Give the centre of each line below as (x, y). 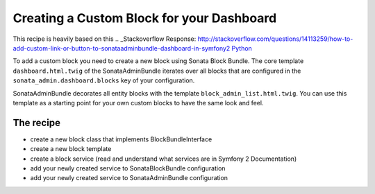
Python (242, 48)
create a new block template (71, 149)
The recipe (36, 122)
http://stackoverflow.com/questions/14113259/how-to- (275, 39)
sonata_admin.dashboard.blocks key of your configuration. (104, 80)
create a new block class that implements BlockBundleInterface (121, 139)
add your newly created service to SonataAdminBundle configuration (129, 178)
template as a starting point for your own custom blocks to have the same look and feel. (138, 103)
